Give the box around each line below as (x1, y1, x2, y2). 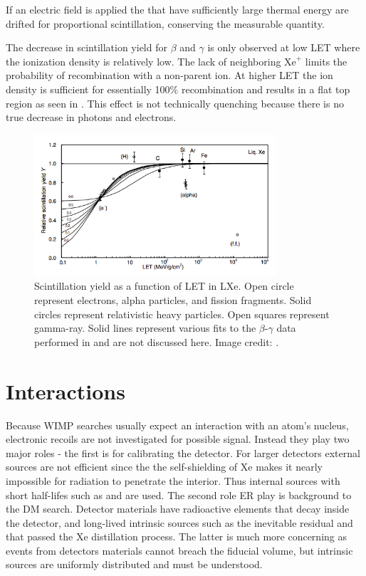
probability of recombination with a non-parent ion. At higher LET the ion (6, 68, 333, 83)
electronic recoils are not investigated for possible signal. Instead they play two (6, 431, 350, 446)
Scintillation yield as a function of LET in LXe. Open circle (34, 278, 294, 293)
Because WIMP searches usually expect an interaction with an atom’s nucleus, (6, 417, 349, 432)
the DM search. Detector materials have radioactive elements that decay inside (6, 501, 350, 516)
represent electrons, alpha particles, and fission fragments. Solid (34, 293, 312, 308)
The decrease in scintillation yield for (6, 40, 167, 55)
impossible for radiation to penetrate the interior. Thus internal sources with (6, 473, 340, 488)
